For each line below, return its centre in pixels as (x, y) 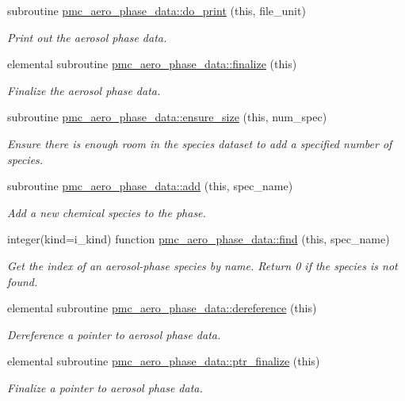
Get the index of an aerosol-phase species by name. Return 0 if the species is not (202, 265)
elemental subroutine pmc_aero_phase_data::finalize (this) (152, 64)
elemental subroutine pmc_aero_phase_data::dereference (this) (162, 308)
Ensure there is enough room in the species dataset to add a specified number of (200, 143)
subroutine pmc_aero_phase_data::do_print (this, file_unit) (157, 10)
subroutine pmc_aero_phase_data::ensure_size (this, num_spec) (167, 117)
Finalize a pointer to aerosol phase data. (105, 387)
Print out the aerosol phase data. (87, 37)
